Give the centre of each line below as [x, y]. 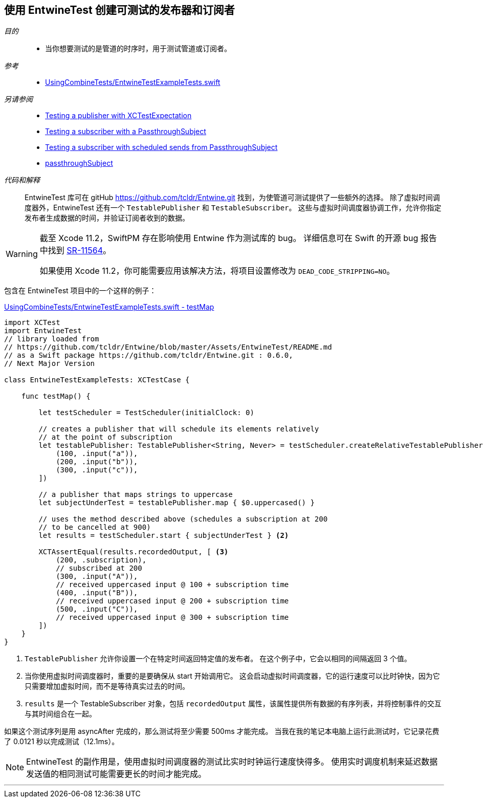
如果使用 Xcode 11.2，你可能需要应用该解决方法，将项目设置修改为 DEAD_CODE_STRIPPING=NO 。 [217, 271]
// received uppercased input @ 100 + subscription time [172, 585]
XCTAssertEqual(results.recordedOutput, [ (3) [134, 552]
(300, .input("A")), [97, 577]
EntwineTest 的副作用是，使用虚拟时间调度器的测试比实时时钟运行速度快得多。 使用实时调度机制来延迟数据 [232, 762]
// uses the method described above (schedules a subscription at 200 [183, 519]
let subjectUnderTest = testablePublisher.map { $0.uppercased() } [177, 503]
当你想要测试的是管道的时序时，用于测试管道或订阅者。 [138, 49]
